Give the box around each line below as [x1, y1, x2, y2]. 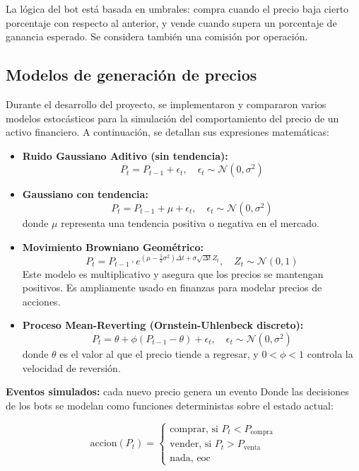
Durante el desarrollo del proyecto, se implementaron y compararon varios [6, 96, 326, 111]
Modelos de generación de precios [6, 64, 257, 86]
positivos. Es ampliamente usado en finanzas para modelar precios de [22, 280, 322, 295]
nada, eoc [170, 453, 211, 463]
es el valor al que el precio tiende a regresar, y [59, 347, 259, 361]
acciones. [22, 293, 61, 308]
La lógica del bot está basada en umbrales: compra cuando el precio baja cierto [6, 1, 349, 16]
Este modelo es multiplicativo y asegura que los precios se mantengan [22, 266, 324, 281]
